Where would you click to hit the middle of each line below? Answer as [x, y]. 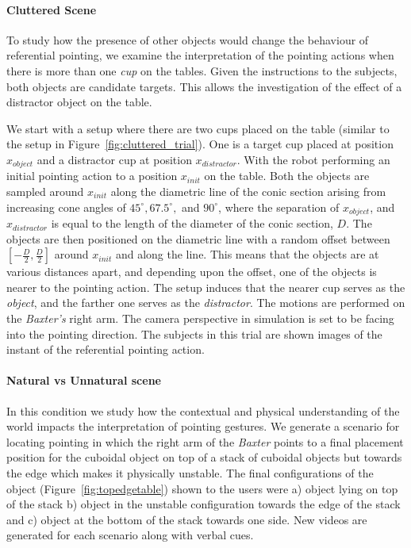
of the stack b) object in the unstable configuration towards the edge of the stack [204, 504]
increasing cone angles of [66, 207]
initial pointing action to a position [92, 176]
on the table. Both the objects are [287, 176]
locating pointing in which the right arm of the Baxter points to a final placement [205, 441]
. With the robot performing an [313, 159]
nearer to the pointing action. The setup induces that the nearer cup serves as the [206, 287]
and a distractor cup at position [114, 159]
